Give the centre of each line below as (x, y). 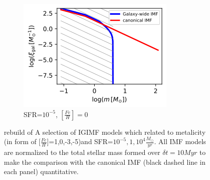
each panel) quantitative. (41, 171)
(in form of (20, 141)
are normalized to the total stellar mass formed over (82, 152)
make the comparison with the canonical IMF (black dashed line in (105, 162)
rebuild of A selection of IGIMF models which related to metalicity (105, 132)
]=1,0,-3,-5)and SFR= (80, 141)
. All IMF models (180, 141)
